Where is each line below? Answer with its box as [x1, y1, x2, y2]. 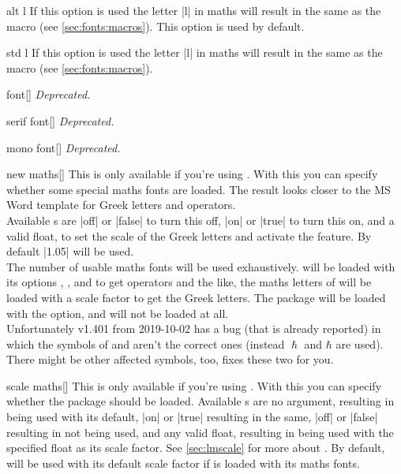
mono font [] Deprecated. [6, 139, 121, 155]
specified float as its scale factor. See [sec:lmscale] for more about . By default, [6, 439, 385, 456]
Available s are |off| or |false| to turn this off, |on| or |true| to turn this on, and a [6, 211, 395, 228]
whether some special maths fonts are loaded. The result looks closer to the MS [6, 181, 391, 197]
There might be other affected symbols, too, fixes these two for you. [6, 351, 334, 368]
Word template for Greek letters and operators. [6, 196, 236, 213]
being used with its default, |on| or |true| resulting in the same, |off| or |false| [6, 409, 378, 425]
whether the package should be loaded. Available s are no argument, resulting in [6, 393, 395, 409]
